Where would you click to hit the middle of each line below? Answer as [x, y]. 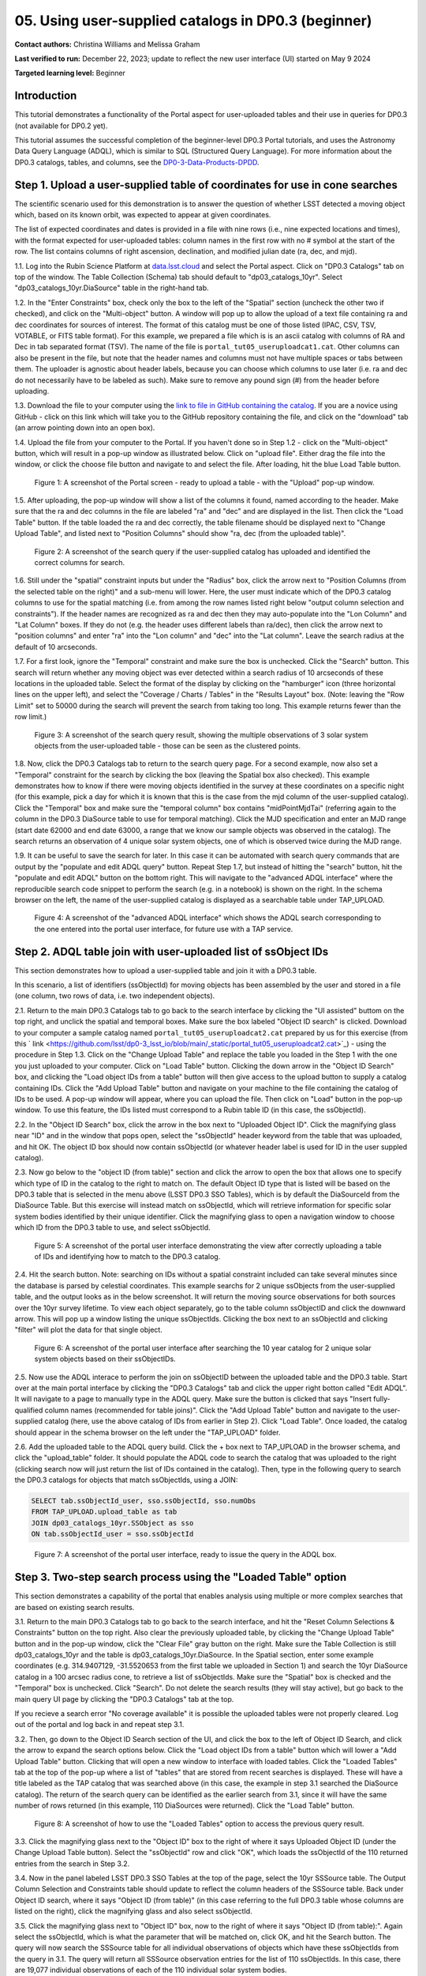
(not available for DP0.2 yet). [61, 126]
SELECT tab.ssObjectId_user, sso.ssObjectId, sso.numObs [144, 1501]
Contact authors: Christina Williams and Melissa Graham [107, 44]
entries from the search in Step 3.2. [72, 1863]
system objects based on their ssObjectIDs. [105, 1359]
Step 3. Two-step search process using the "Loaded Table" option [181, 1577]
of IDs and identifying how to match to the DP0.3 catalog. [127, 1257]
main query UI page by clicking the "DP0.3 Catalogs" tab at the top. [124, 1699]
